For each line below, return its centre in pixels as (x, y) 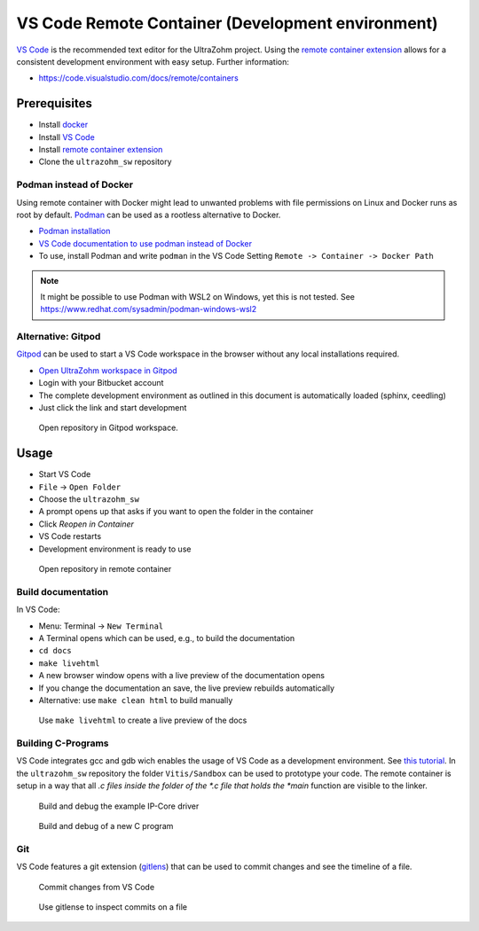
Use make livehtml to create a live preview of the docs (143, 720)
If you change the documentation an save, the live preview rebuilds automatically (187, 688)
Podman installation (75, 231)
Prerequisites (54, 103)
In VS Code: (38, 610)
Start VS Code (65, 474)
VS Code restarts (70, 536)
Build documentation (63, 591)
